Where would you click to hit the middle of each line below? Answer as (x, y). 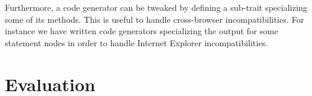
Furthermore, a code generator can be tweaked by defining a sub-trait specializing (156, 7)
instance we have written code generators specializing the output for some (142, 31)
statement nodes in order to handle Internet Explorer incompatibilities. (136, 42)
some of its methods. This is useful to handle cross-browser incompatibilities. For (154, 19)
